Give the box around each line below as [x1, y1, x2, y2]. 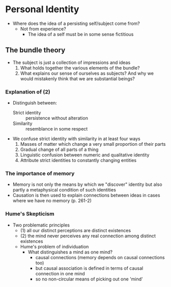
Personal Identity [5, 4, 79, 15]
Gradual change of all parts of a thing [20, 146, 99, 153]
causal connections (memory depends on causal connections [35, 254, 165, 260]
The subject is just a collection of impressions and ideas [12, 59, 131, 66]
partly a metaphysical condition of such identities [12, 187, 116, 193]
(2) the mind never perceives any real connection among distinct [20, 233, 156, 239]
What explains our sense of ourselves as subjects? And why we [20, 70, 154, 76]
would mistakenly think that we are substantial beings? [20, 75, 135, 82]
